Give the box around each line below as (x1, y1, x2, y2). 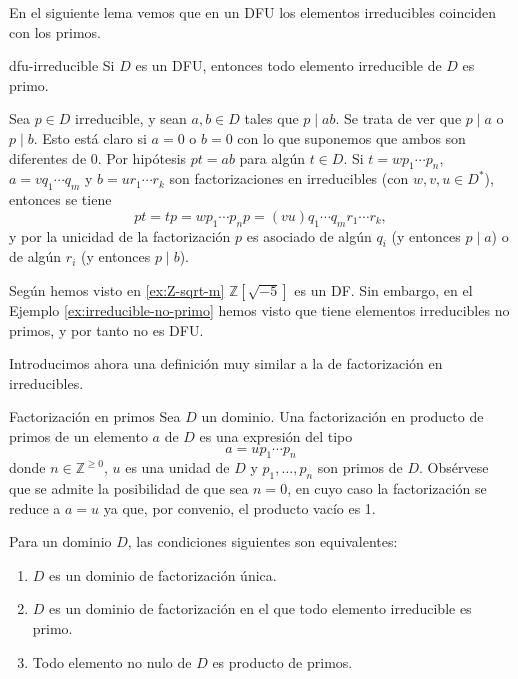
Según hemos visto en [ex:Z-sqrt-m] (9, 279, 225, 300)
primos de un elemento (9, 425, 148, 446)
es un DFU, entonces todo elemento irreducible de (135, 55, 442, 76)
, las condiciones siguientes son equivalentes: (127, 531, 398, 552)
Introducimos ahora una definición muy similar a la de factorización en (9, 353, 443, 374)
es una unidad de (125, 457, 230, 478)
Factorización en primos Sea (9, 406, 181, 427)
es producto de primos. (212, 651, 353, 672)
